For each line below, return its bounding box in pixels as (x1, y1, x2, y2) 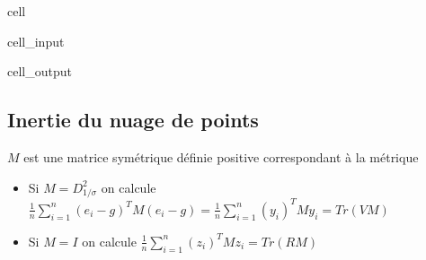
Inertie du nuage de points (7, 106, 259, 134)
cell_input (7, 31, 65, 50)
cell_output (7, 62, 72, 81)
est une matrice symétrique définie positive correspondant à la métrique (23, 147, 419, 166)
